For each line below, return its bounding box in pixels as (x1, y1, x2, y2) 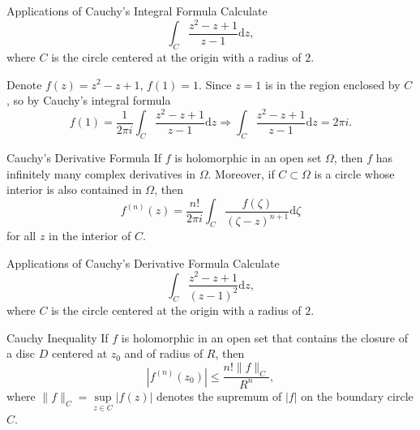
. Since (199, 75, 232, 92)
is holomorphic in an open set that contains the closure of (121, 329, 408, 346)
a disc (6, 345, 36, 362)
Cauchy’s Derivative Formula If (6, 149, 162, 166)
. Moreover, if (208, 165, 275, 182)
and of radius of (124, 345, 204, 362)
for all (6, 227, 36, 244)
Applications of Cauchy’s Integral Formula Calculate (6, 2, 268, 19)
